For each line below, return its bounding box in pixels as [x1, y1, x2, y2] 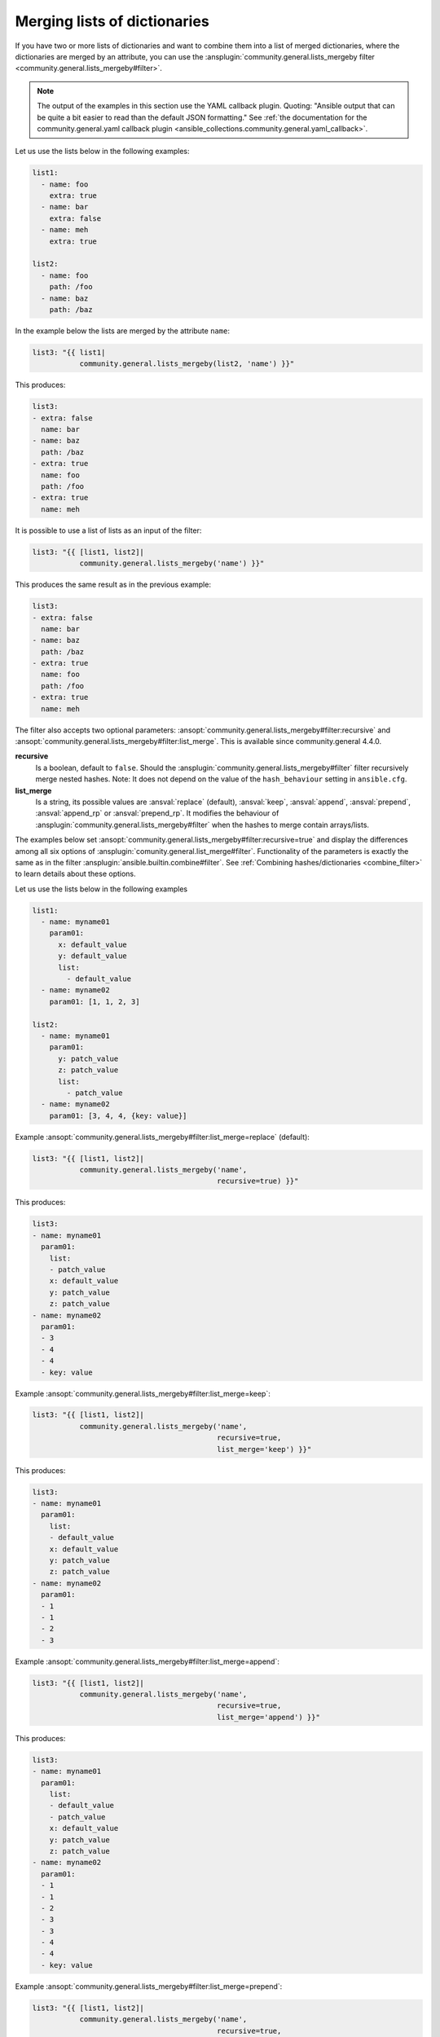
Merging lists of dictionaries [15, 12, 209, 30]
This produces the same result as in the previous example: [15, 579, 212, 590]
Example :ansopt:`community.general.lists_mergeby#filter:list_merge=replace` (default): [15, 1132, 310, 1142]
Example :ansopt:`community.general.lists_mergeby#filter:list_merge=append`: [15, 1656, 280, 1666]
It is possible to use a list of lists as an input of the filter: [15, 526, 202, 535]
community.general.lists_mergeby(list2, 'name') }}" [79, 359, 295, 368]
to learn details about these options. [15, 869, 136, 879]
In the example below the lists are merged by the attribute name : [15, 326, 230, 336]
